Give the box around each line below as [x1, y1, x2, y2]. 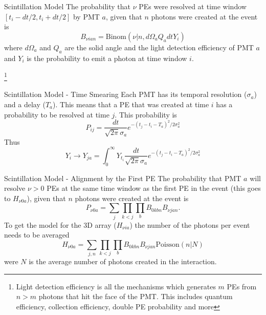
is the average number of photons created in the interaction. [29, 256, 217, 267]
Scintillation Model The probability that [4, 1, 131, 11]
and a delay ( [4, 99, 46, 110]
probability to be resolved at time [4, 109, 109, 120]
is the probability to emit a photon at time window [27, 52, 187, 63]
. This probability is [115, 109, 177, 120]
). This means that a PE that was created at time [53, 99, 209, 110]
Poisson [156, 241, 180, 248]
